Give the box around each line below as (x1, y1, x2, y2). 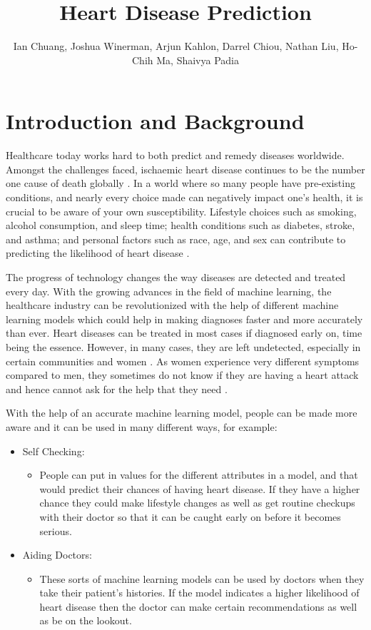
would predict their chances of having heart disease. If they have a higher (39, 481, 360, 496)
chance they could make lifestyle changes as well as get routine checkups (39, 495, 355, 510)
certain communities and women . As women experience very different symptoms (6, 353, 360, 368)
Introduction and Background (6, 106, 305, 136)
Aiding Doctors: (22, 547, 92, 562)
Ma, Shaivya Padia (156, 52, 239, 67)
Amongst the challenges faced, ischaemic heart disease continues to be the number (6, 161, 365, 176)
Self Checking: (22, 443, 85, 458)
